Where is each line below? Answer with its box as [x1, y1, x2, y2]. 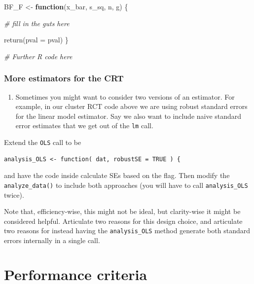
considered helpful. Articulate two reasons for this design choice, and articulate [4, 215, 243, 226]
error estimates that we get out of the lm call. [15, 120, 153, 131]
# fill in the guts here [4, 18, 70, 28]
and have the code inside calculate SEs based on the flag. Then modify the [4, 170, 230, 180]
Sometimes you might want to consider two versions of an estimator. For [15, 91, 235, 102]
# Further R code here [4, 51, 73, 61]
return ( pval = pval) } [4, 35, 69, 45]
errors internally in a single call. [4, 235, 100, 245]
